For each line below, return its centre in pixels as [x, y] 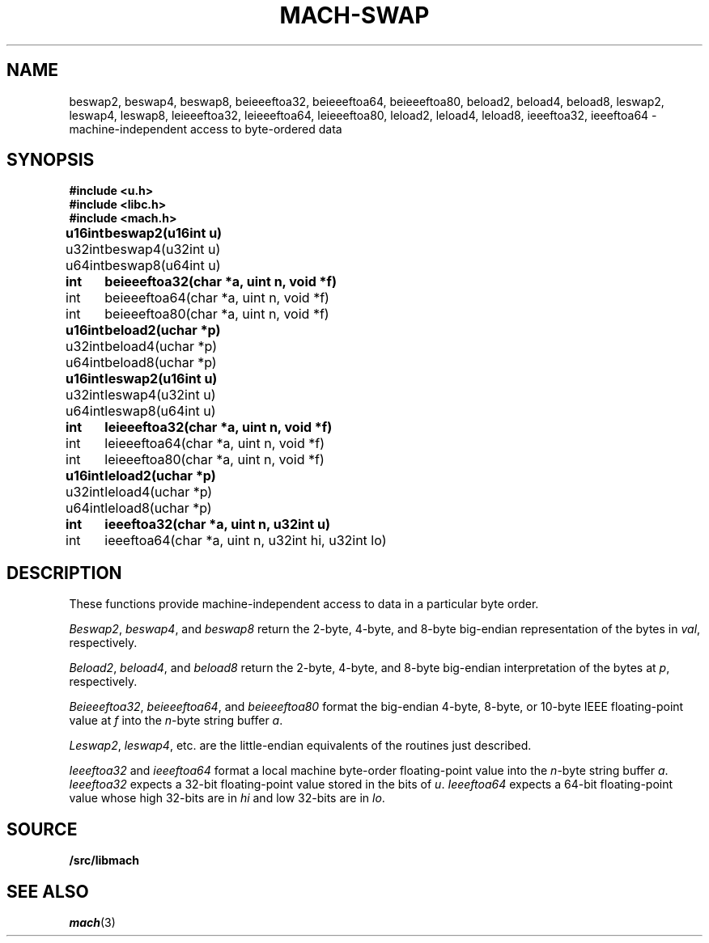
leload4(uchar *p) [159, 492]
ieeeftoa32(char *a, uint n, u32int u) [217, 524]
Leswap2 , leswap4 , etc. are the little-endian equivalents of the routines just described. [300, 746]
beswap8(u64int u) [163, 266]
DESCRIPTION [64, 573]
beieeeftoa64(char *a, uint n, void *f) [217, 298]
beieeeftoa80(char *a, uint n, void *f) [217, 314]
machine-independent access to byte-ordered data [206, 129]
